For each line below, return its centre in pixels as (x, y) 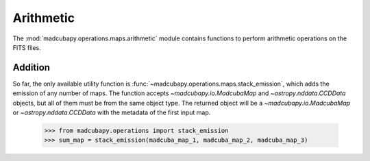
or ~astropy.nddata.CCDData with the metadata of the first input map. (112, 112)
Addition (32, 67)
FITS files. (27, 47)
